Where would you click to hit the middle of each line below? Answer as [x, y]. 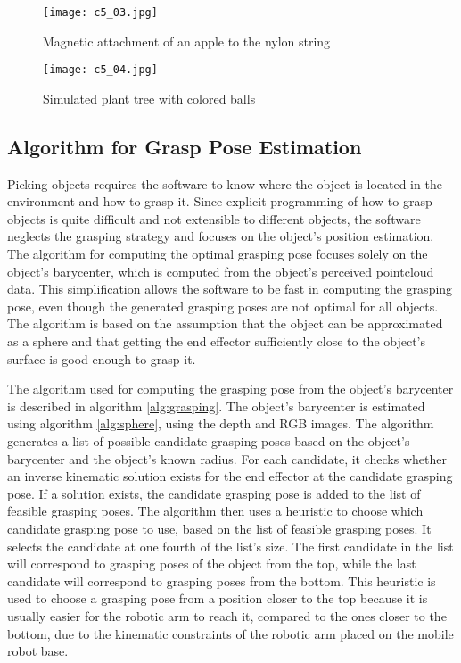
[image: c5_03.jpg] [100, 12]
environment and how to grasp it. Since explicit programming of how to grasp [220, 201]
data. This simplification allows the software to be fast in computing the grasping [230, 289]
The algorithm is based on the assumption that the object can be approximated [225, 323]
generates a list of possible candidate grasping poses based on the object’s [209, 441]
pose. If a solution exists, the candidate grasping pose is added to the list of [214, 493]
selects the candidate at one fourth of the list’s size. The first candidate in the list [230, 546]
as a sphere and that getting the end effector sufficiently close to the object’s [217, 341]
